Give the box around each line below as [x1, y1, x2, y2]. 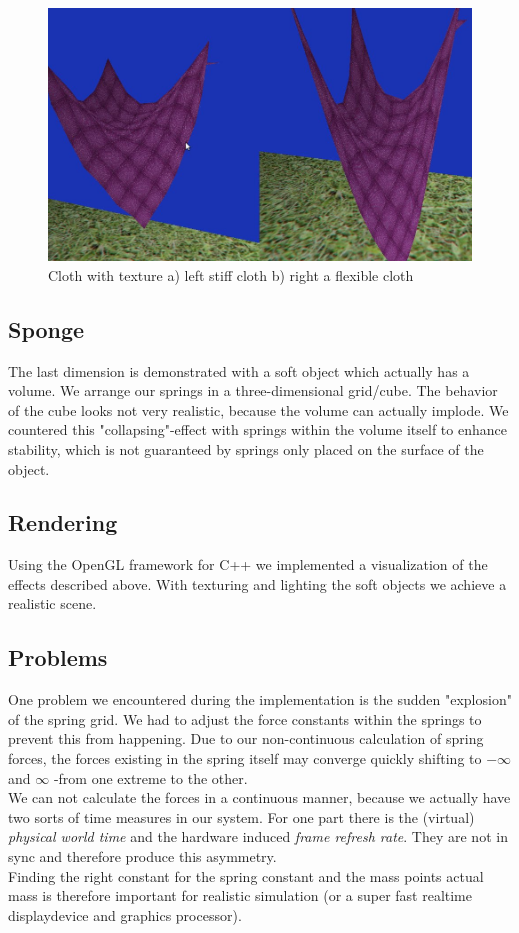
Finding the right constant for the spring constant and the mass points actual [8, 865, 484, 886]
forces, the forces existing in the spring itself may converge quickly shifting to [8, 748, 482, 769]
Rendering [8, 507, 118, 538]
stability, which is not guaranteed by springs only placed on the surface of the [8, 438, 484, 459]
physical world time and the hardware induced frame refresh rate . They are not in [8, 826, 508, 847]
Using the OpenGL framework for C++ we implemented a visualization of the [8, 554, 488, 575]
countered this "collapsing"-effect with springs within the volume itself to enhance [8, 419, 507, 440]
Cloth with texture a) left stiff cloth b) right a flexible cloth [48, 264, 414, 285]
